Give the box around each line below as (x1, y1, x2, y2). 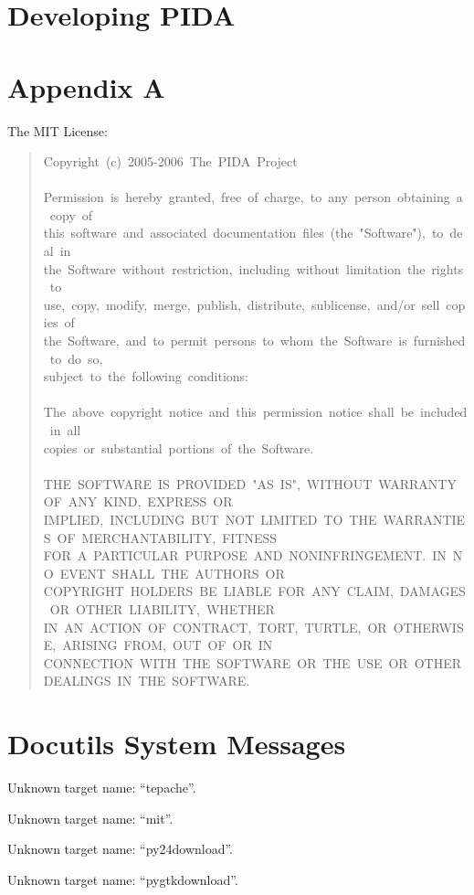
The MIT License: (7, 121, 108, 140)
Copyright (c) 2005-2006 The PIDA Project (43, 152, 298, 171)
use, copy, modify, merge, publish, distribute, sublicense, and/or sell (43, 294, 440, 314)
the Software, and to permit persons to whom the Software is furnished (43, 331, 466, 350)
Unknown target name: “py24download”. (7, 839, 234, 858)
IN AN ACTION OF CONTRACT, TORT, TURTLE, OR (43, 617, 387, 636)
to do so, (49, 348, 103, 368)
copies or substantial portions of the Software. (43, 438, 314, 457)
